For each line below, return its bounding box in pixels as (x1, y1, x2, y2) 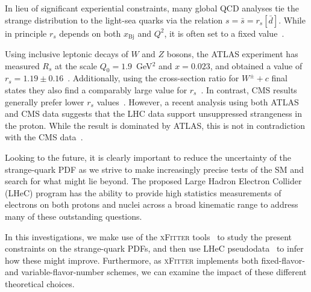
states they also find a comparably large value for (5, 84, 187, 96)
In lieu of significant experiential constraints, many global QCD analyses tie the (5, 2, 299, 14)
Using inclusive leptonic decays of (5, 48, 128, 60)
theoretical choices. (5, 277, 75, 290)
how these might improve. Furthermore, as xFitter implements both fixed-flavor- (5, 253, 305, 266)
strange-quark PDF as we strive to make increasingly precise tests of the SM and (5, 163, 304, 175)
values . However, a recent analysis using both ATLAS (96, 95, 299, 108)
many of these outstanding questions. (5, 210, 142, 222)
